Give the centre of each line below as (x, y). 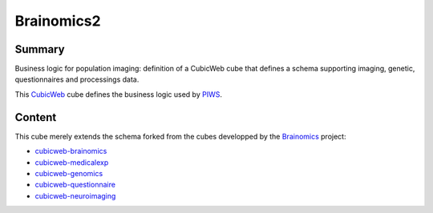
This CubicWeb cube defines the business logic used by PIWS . (118, 94)
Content (36, 117)
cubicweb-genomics (69, 173)
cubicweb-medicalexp (72, 162)
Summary (40, 49)
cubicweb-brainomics (71, 151)
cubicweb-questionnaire (75, 185)
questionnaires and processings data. (77, 79)
